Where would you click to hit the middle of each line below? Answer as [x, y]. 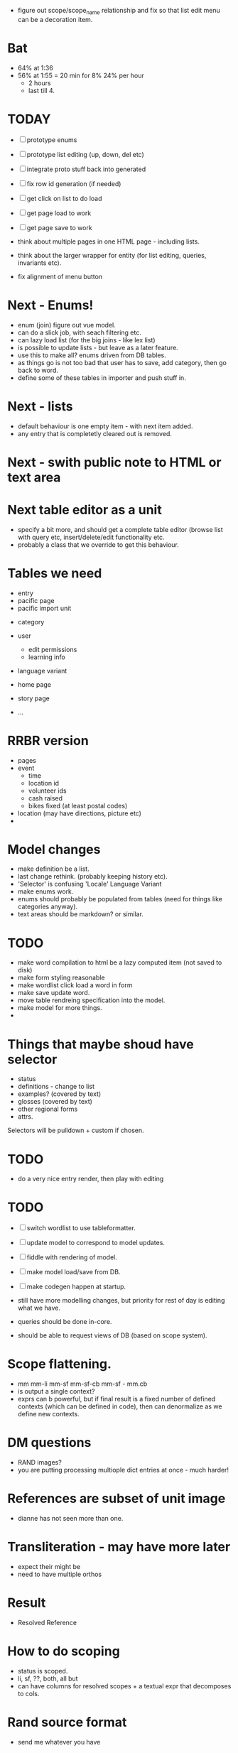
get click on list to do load [64, 198]
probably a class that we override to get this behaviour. [98, 544]
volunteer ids [47, 791]
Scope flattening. [60, 1364]
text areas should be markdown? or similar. [81, 914]
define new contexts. [48, 1414]
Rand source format [67, 1722]
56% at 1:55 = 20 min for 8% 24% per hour [81, 75]
